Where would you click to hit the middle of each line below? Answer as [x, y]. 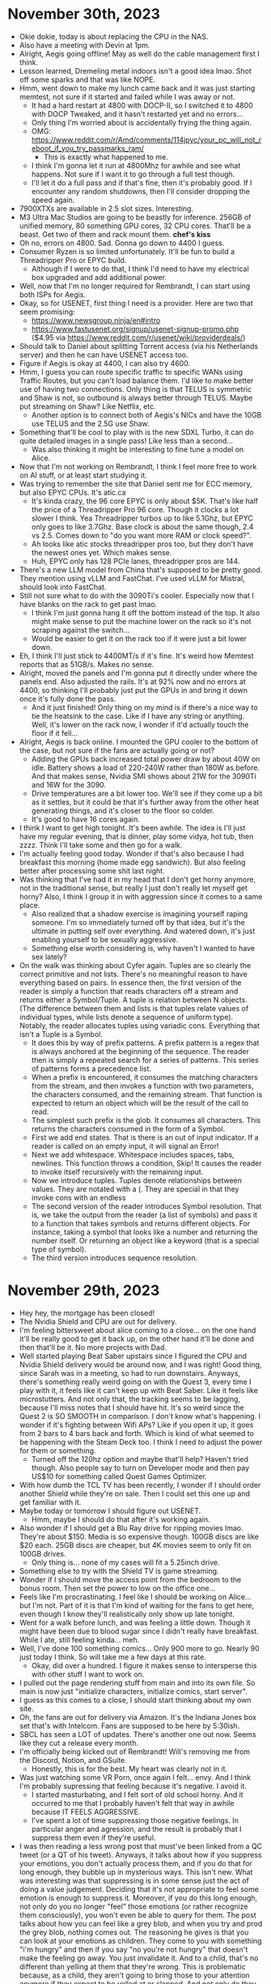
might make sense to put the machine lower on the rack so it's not [141, 621]
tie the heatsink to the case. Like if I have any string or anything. [138, 716]
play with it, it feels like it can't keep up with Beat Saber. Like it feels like [138, 1390]
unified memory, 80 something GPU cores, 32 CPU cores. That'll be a [135, 225]
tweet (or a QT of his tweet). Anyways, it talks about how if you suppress [140, 1854]
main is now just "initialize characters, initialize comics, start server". [133, 1691]
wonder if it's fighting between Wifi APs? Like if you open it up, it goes [136, 1425]
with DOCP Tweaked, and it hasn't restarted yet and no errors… [137, 113]
